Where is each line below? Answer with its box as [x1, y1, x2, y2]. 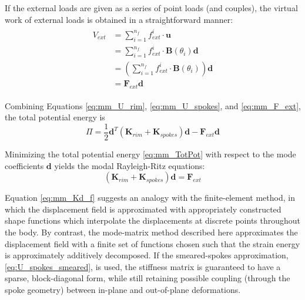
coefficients [5, 159, 44, 171]
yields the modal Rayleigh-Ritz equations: [54, 159, 205, 171]
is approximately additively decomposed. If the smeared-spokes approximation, [5, 249, 289, 261]
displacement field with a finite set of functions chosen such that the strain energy [5, 237, 300, 250]
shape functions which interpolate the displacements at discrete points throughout [5, 214, 301, 227]
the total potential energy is [5, 111, 105, 123]
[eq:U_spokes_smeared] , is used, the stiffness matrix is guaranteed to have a [5, 260, 281, 272]
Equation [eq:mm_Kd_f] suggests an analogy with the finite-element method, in [5, 191, 295, 204]
